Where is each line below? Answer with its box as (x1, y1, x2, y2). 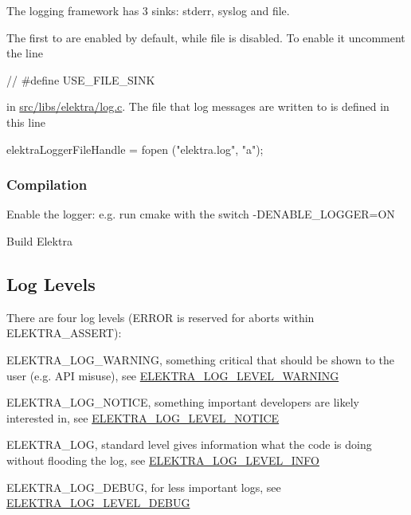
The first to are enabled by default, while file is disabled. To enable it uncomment (6, 29, 405, 45)
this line (6, 113, 46, 130)
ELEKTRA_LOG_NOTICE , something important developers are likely (6, 394, 359, 411)
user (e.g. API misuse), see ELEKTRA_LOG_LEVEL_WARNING (6, 367, 339, 383)
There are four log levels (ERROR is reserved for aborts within (6, 309, 315, 325)
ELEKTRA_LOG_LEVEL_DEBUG (6, 494, 190, 511)
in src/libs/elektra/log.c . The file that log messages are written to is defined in (6, 98, 389, 115)
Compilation (6, 175, 88, 195)
